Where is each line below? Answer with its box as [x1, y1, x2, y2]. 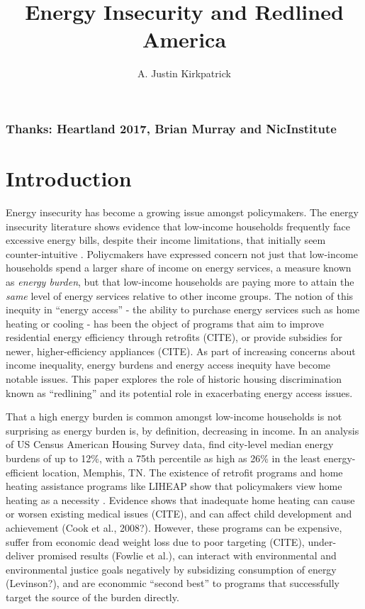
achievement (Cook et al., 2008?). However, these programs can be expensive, [6, 520, 342, 535]
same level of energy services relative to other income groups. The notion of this [6, 288, 354, 303]
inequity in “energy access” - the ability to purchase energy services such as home [6, 302, 360, 317]
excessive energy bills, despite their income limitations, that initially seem [6, 233, 326, 247]
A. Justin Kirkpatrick [137, 66, 231, 81]
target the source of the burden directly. [6, 589, 179, 604]
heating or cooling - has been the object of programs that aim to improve [6, 315, 325, 330]
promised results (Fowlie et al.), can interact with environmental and [38, 548, 337, 563]
